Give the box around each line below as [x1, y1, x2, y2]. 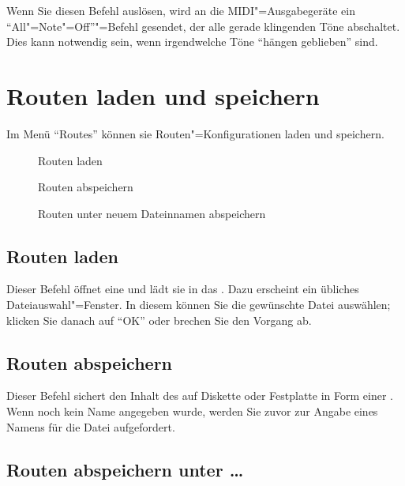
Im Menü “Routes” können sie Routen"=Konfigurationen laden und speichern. [6, 125, 384, 141]
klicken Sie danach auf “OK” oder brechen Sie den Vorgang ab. [6, 311, 312, 328]
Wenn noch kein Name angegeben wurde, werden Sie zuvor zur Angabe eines [6, 403, 378, 420]
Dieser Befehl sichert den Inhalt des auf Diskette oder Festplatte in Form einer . [6, 387, 393, 404]
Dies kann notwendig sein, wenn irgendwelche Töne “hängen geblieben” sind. [6, 33, 378, 50]
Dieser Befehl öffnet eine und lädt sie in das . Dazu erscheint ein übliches [6, 281, 359, 297]
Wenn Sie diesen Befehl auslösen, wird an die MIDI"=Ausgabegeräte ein [6, 2, 355, 18]
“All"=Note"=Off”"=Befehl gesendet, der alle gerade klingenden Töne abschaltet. [6, 17, 400, 34]
